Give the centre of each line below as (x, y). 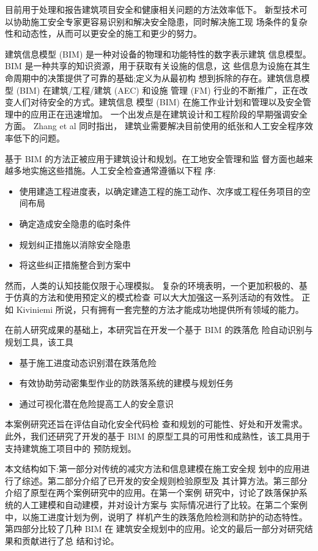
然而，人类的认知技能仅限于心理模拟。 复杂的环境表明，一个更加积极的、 (152, 285)
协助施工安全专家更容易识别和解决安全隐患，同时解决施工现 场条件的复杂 (160, 21)
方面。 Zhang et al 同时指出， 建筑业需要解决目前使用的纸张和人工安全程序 (155, 126)
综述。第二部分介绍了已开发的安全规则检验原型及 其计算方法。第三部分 (165, 480)
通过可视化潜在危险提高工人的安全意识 (96, 403)
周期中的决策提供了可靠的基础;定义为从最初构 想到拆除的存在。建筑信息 (157, 77)
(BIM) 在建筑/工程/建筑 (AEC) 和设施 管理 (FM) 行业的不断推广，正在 (158, 90)
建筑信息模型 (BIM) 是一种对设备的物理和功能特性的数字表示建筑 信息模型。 (158, 54)
